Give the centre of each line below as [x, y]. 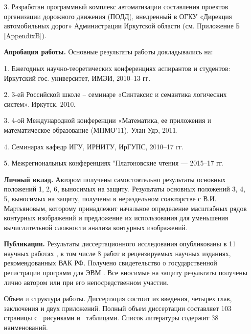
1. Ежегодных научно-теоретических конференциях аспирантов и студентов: [117, 68]
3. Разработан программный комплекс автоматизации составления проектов [116, 6]
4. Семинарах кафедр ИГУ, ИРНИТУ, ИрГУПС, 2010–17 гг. [94, 146]
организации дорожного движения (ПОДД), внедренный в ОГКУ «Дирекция [118, 16]
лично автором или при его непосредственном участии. [86, 282]
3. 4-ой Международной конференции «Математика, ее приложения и [108, 120]
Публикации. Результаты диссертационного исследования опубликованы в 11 [120, 244]
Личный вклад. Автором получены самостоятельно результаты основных [115, 179]
